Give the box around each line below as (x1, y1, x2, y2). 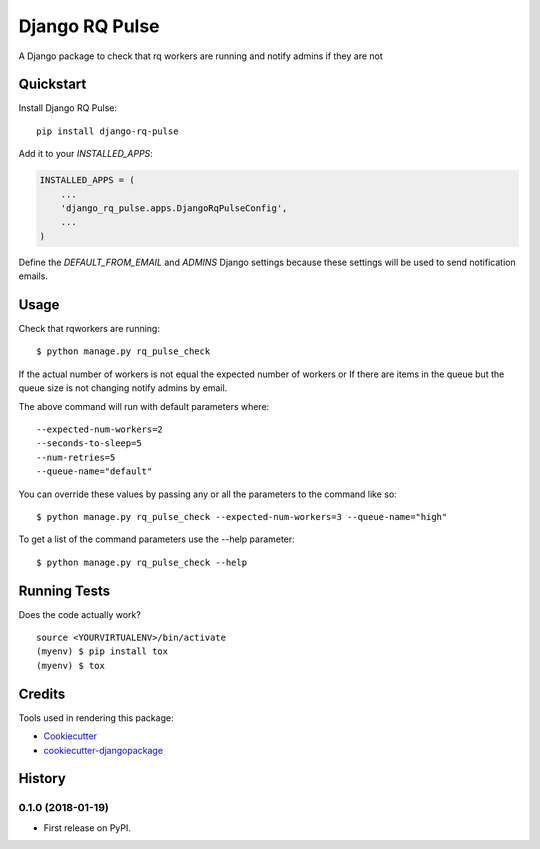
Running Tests (18, 582, 110, 599)
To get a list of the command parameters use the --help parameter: (18, 533, 295, 545)
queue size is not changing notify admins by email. (18, 382, 228, 394)
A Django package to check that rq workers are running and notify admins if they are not (18, 50, 384, 62)
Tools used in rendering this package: (18, 711, 174, 724)
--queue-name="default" (36, 466, 153, 477)
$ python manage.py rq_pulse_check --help (36, 556, 248, 568)
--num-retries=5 (36, 451, 116, 463)
